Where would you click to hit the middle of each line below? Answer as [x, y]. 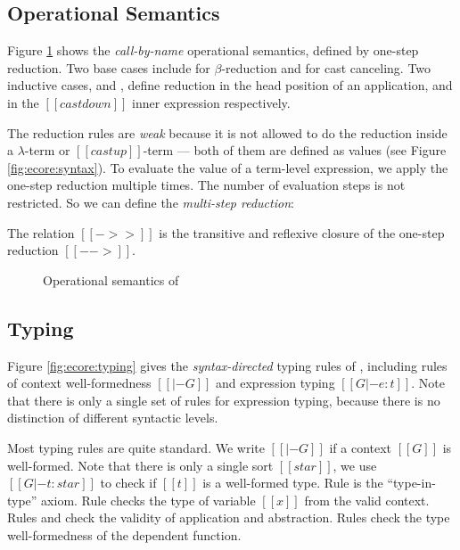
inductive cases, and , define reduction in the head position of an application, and [230, 85]
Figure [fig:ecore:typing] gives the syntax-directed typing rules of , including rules [227, 365]
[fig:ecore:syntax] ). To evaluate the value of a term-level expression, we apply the [228, 167]
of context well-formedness [79, 383]
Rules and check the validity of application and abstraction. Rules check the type [229, 517]
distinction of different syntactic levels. [113, 418]
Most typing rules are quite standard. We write [136, 447]
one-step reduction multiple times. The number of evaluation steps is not [206, 185]
